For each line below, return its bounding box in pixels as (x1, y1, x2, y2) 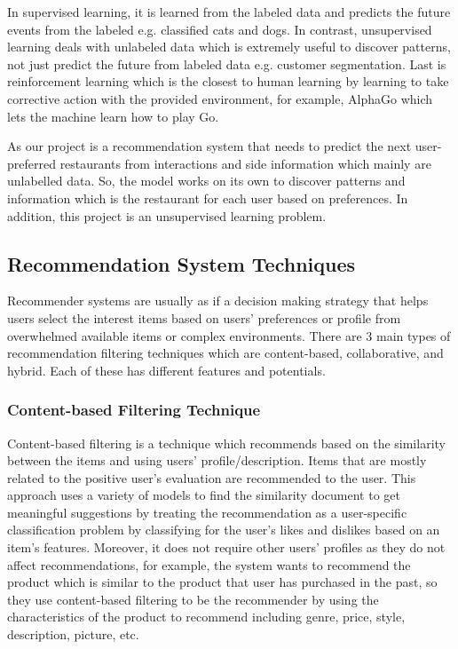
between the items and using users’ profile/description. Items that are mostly (7, 451, 427, 470)
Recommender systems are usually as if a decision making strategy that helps (7, 291, 429, 310)
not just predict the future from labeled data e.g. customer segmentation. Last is (7, 54, 446, 73)
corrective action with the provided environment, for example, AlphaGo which (7, 89, 433, 107)
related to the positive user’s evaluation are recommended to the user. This (7, 468, 416, 487)
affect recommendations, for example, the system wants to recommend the (7, 555, 411, 574)
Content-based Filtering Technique (7, 399, 261, 421)
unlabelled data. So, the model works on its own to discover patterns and (7, 171, 406, 190)
